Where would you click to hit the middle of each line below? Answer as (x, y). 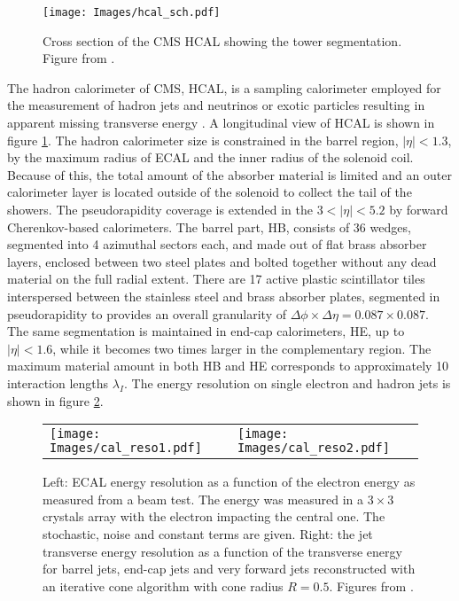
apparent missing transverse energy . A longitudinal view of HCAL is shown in (221, 123)
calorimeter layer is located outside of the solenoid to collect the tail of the (210, 192)
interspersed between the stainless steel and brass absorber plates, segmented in (224, 296)
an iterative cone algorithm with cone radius (163, 585)
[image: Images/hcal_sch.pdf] (132, 12)
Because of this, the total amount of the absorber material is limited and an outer (229, 174)
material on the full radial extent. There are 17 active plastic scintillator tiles (216, 279)
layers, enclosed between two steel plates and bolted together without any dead (222, 261)
